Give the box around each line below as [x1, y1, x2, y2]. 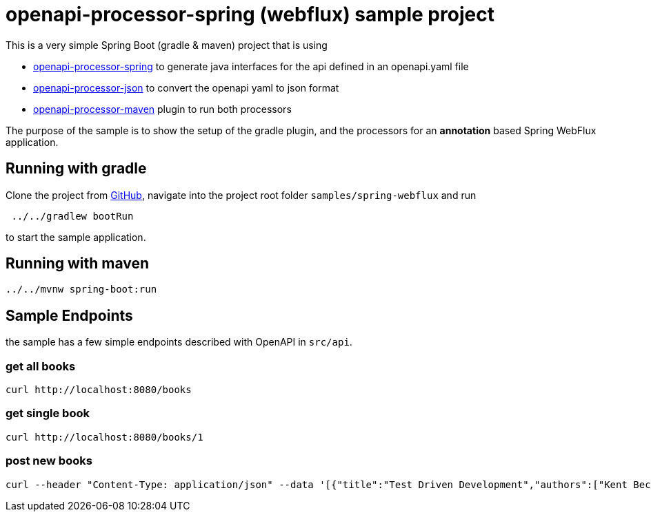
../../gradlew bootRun [11, 210, 134, 222]
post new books [6, 454, 92, 468]
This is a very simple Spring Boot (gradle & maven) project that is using [6, 39, 328, 51]
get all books [6, 359, 76, 373]
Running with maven [6, 255, 150, 273]
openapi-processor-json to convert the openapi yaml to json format [33, 81, 339, 94]
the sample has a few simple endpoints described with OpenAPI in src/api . [6, 336, 352, 348]
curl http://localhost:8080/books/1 [6, 431, 203, 443]
